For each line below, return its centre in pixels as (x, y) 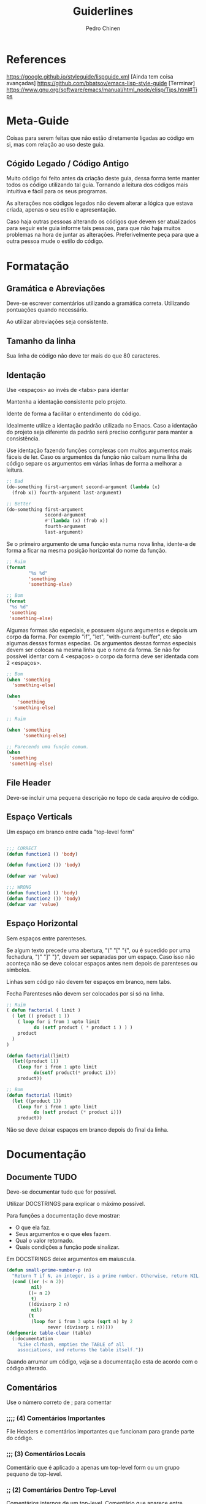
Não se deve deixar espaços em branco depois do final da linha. (87, 1130)
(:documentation (32, 1338)
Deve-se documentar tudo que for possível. (61, 1192)
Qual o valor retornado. (44, 1241)
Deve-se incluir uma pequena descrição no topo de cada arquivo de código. (103, 797)
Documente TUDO (42, 1177)
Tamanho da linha (41, 341)
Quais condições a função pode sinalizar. (67, 1247)
